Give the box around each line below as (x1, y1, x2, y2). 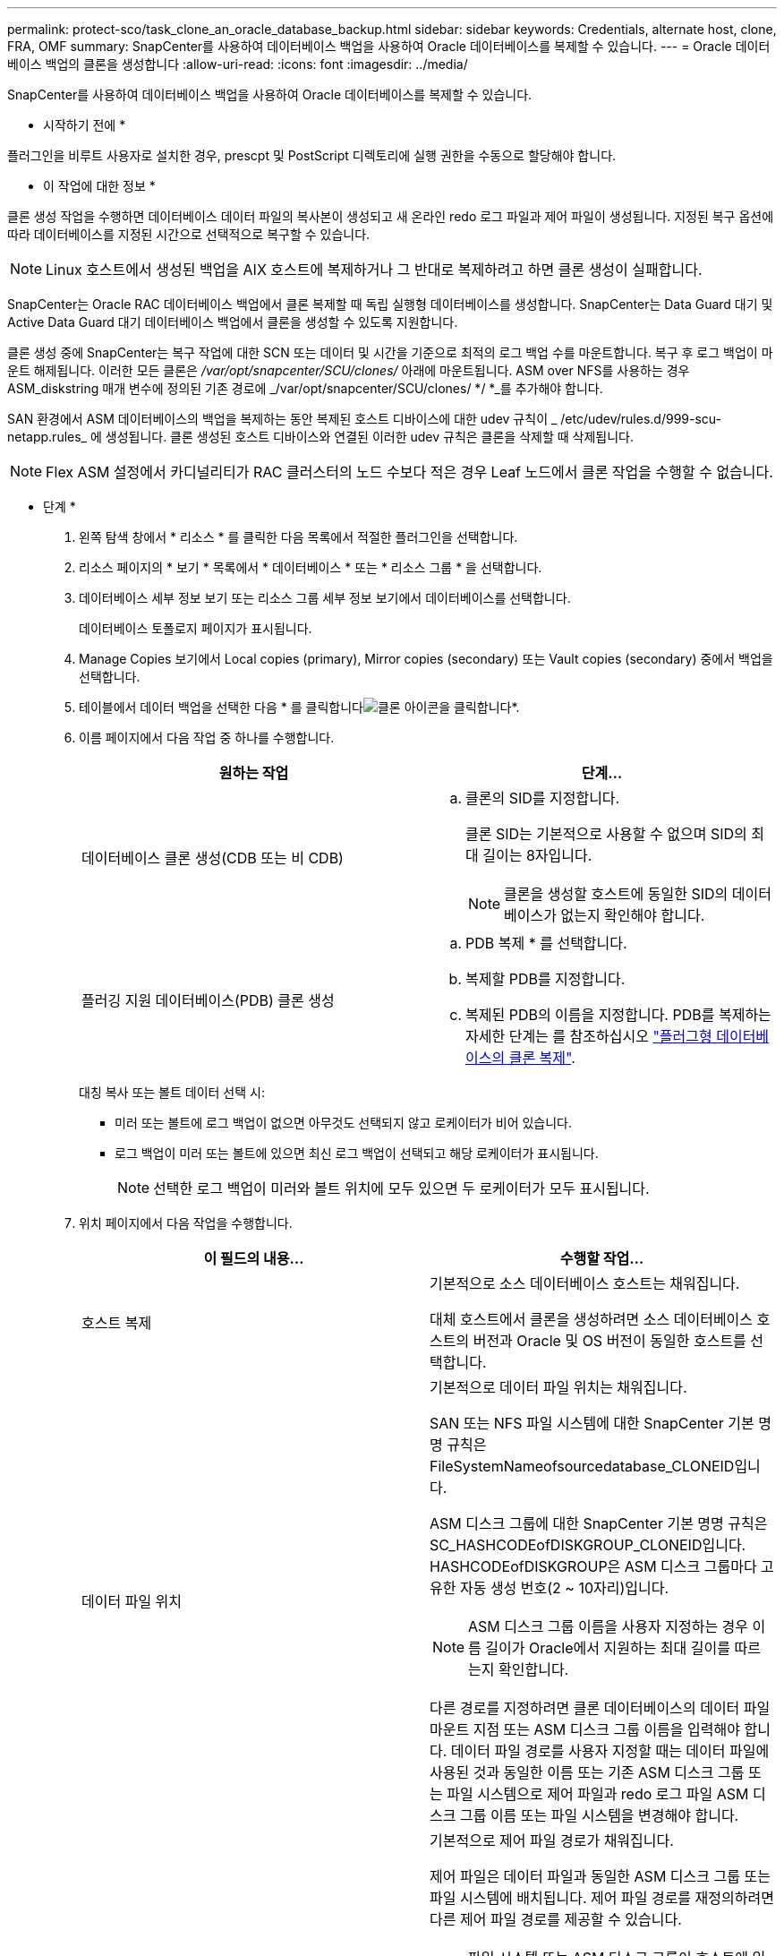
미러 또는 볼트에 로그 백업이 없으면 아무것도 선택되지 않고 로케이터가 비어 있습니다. (115, 1115, 573, 1130)
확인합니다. (499, 1660, 569, 1678)
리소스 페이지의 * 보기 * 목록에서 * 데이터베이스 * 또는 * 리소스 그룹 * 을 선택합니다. (79, 560, 542, 575)
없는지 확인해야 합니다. (560, 906, 705, 924)
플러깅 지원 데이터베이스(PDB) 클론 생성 (81, 991, 335, 1009)
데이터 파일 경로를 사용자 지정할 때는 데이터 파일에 (450, 1742, 770, 1760)
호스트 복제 (81, 1314, 152, 1332)
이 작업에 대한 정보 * (43, 178, 156, 193)
